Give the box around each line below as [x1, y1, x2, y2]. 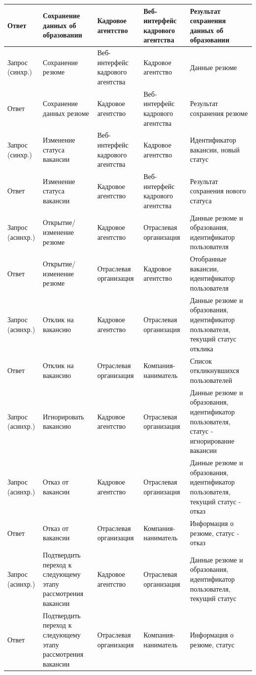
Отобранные [190, 254, 226, 264]
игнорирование [190, 435, 235, 446]
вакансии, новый [190, 144, 240, 154]
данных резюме [43, 108, 89, 118]
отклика [190, 343, 214, 353]
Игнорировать [43, 411, 84, 421]
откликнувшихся [190, 365, 239, 375]
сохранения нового [190, 186, 246, 196]
